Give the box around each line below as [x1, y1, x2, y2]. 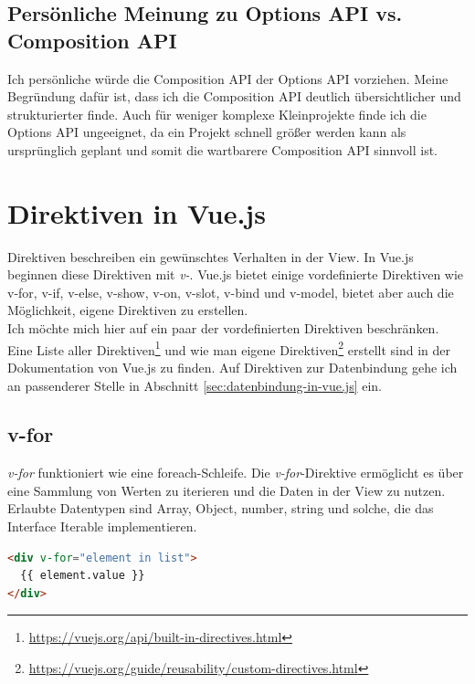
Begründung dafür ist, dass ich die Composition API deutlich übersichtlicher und [7, 87, 461, 106]
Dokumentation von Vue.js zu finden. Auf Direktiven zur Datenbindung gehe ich [7, 357, 458, 376]
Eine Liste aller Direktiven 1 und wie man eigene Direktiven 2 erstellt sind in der [7, 337, 451, 359]
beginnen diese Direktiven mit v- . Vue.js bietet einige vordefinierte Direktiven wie [7, 265, 464, 284]
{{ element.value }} [20, 569, 145, 583]
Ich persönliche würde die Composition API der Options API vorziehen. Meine [7, 68, 449, 88]
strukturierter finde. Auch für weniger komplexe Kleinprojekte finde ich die [7, 104, 427, 123]
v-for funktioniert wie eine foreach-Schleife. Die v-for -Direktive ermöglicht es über [7, 463, 464, 482]
